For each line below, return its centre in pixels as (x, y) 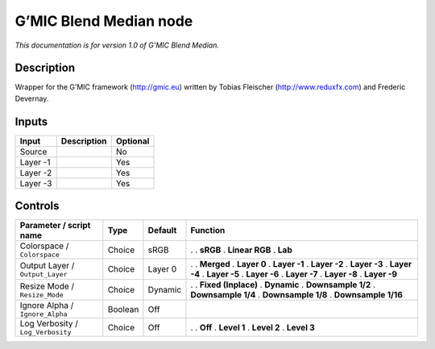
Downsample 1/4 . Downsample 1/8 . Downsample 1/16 (296, 295)
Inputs (31, 121)
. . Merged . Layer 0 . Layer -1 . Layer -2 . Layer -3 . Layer (301, 264)
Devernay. (32, 98)
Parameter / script (55, 226)
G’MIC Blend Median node (104, 21)
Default (162, 231)
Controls (37, 206)
